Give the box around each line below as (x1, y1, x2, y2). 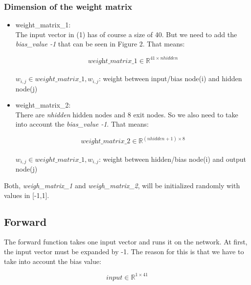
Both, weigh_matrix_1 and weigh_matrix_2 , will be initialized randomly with (4, 180, 240, 190)
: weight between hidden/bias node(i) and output (98, 153, 247, 164)
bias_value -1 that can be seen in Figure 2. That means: (15, 39, 185, 49)
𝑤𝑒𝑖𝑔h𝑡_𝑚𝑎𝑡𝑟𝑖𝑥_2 (81, 138, 131, 145)
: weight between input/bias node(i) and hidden (98, 73, 242, 84)
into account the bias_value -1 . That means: (15, 119, 149, 129)
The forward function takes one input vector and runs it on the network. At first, (4, 237, 248, 247)
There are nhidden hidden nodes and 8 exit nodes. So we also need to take (15, 109, 238, 119)
